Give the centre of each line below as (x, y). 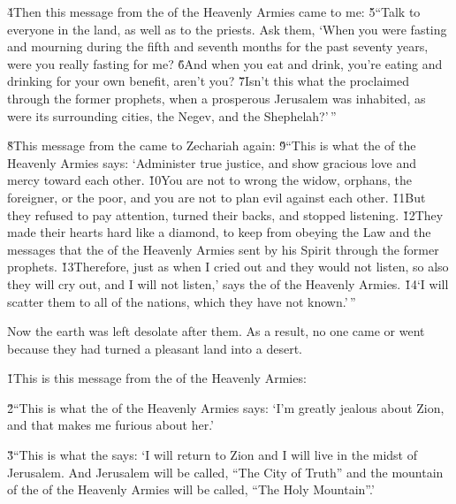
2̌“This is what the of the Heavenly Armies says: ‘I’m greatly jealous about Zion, (226, 407)
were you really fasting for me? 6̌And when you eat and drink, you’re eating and (225, 63)
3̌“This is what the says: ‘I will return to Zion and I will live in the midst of (213, 455)
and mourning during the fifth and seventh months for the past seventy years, (218, 46)
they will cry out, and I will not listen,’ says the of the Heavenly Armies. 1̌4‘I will (228, 283)
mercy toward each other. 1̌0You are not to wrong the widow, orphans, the (210, 180)
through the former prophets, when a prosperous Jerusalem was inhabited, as (217, 98)
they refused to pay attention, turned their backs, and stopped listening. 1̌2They (225, 214)
